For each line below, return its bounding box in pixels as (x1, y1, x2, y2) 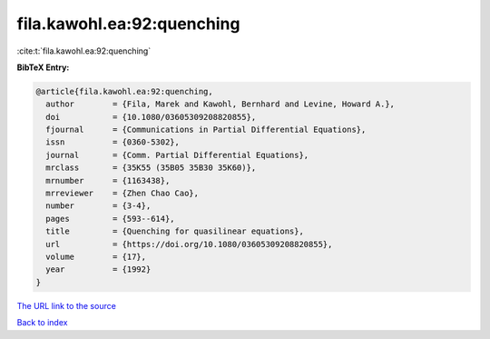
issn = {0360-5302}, (45, 137, 181, 147)
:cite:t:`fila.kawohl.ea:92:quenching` (16, 45, 152, 56)
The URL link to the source (16, 300, 117, 311)
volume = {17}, (45, 252, 147, 262)
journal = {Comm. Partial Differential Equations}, (45, 150, 309, 160)
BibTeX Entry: (16, 62, 70, 73)
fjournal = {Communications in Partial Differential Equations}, (45, 125, 367, 135)
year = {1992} (45, 264, 152, 274)
